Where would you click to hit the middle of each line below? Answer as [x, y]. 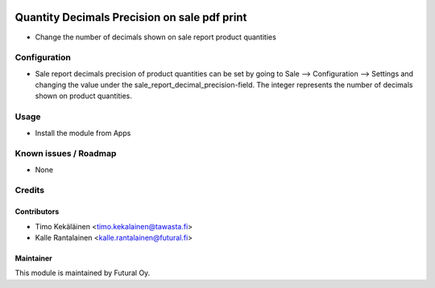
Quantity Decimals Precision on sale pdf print [131, 17]
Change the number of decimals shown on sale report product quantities [156, 37]
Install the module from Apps [83, 133]
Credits [29, 191]
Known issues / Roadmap [66, 154]
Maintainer [33, 258]
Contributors [37, 212]
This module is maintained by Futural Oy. [83, 273]
